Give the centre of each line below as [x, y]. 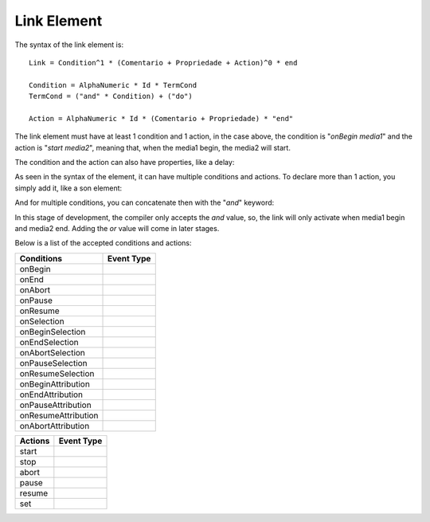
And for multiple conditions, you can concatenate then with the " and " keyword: [145, 202]
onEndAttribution [51, 394]
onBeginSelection [53, 332]
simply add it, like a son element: [68, 188]
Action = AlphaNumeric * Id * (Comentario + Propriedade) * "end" [161, 118]
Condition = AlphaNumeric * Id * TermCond [113, 85]
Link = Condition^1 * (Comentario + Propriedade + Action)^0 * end [163, 63]
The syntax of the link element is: [69, 45]
